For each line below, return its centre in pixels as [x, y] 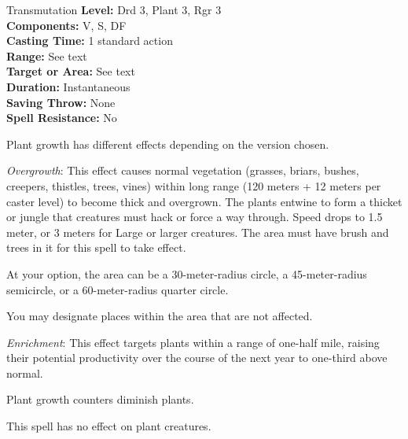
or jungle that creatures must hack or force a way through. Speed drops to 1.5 [195, 217]
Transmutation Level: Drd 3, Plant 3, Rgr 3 [114, 9]
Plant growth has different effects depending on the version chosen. [168, 144]
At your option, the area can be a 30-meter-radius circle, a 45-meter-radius [187, 273]
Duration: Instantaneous [68, 86]
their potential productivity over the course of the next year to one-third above [197, 358]
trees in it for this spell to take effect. [96, 247]
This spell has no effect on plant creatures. [109, 426]
